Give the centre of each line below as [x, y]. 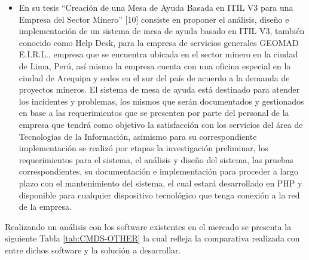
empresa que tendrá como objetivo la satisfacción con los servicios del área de [161, 124]
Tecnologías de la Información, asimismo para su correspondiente [138, 136]
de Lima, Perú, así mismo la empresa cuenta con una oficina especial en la [155, 65]
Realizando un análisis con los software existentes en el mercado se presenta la [148, 226]
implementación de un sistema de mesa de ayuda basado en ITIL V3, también [162, 31]
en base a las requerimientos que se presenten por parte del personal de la [154, 113]
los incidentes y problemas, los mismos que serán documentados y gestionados [161, 101]
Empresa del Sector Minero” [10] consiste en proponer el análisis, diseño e [154, 19]
